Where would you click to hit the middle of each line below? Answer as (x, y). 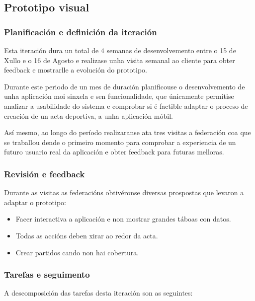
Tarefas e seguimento (47, 274)
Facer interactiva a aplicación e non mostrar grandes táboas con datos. (123, 219)
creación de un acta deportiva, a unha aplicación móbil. (88, 115)
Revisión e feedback (44, 174)
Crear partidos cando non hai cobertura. (77, 252)
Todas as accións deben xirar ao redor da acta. (87, 235)
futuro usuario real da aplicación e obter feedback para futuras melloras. (114, 152)
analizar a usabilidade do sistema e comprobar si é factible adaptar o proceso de (126, 106)
